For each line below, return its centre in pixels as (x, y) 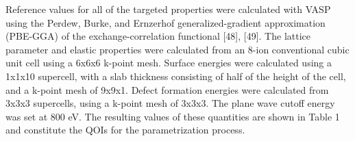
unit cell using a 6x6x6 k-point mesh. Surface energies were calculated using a (169, 63)
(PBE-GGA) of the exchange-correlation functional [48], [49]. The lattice (158, 36)
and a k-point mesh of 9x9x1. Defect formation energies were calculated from (167, 89)
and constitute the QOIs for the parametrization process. (125, 130)
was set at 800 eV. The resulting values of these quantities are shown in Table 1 (173, 116)
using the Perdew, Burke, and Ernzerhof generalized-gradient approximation (166, 22)
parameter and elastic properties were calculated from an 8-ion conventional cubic (177, 49)
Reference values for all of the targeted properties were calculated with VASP (168, 9)
